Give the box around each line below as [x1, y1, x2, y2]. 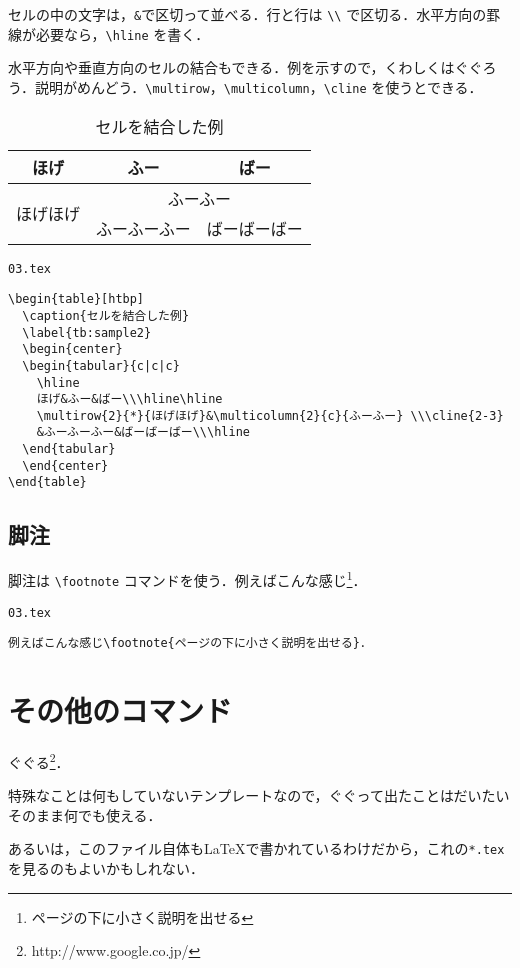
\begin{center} [22, 342, 123, 357]
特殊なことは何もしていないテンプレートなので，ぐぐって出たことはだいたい [8, 785, 510, 806]
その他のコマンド [8, 690, 233, 731]
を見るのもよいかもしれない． [8, 858, 204, 879]
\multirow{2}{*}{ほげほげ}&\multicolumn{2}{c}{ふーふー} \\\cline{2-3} [36, 408, 504, 423]
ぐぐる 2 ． [8, 749, 70, 772]
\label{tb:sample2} [22, 325, 152, 340]
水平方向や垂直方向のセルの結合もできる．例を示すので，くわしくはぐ [8, 57, 469, 78]
